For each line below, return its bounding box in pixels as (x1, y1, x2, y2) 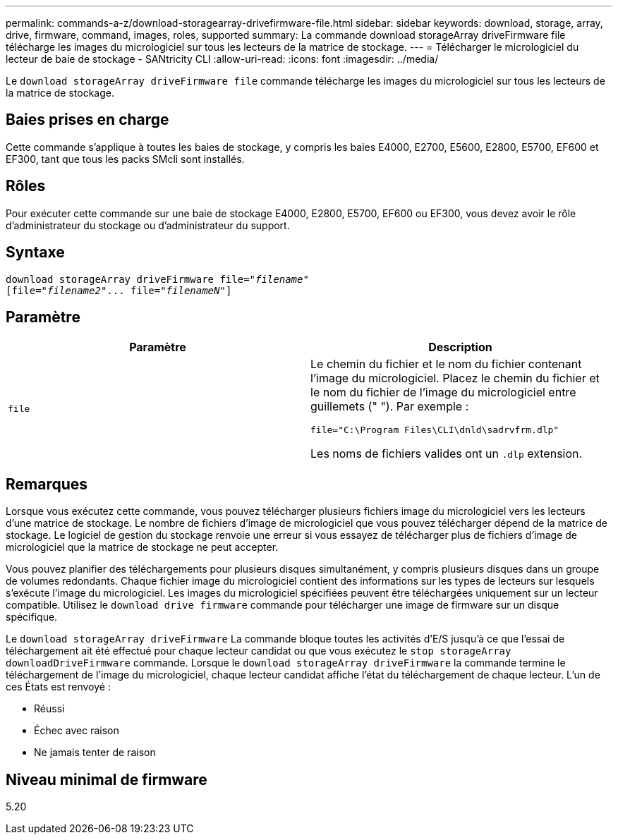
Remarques (6, 475, 88, 493)
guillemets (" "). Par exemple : (310, 399, 469, 414)
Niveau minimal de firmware (6, 770, 207, 789)
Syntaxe (6, 243, 65, 262)
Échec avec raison (34, 724, 119, 737)
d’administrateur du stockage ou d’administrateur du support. (6, 219, 290, 231)
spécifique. (6, 611, 58, 623)
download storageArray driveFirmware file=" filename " (6, 273, 309, 285)
